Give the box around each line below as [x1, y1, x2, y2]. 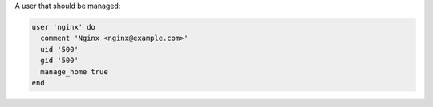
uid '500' [40, 45, 79, 53]
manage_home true [40, 67, 108, 76]
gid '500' [40, 56, 79, 65]
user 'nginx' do [31, 22, 96, 31]
